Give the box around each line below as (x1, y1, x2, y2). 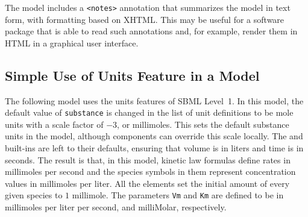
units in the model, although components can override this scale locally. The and (5, 130, 303, 142)
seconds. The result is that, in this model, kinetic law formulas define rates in (5, 153, 291, 166)
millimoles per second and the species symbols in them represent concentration (5, 165, 296, 178)
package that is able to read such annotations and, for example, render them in (5, 25, 298, 37)
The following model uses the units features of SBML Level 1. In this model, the (5, 94, 304, 107)
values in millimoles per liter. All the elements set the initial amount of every (5, 177, 290, 189)
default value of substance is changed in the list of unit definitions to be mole (5, 106, 294, 119)
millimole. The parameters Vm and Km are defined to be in (72, 189, 284, 201)
